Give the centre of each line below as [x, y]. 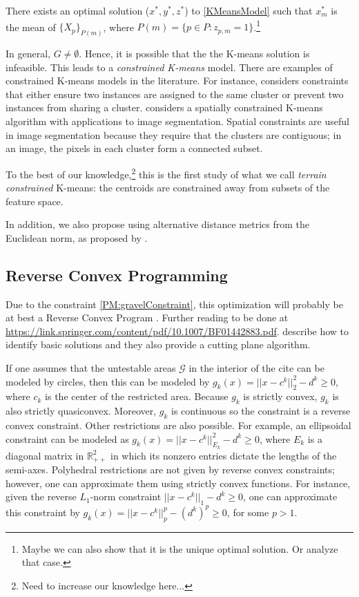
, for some [248, 512]
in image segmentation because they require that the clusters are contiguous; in [174, 134]
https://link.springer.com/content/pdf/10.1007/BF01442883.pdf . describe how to [177, 331]
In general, [28, 54]
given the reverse [41, 496]
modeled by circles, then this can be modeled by [108, 381]
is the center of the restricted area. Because [137, 396]
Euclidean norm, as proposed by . [77, 237]
